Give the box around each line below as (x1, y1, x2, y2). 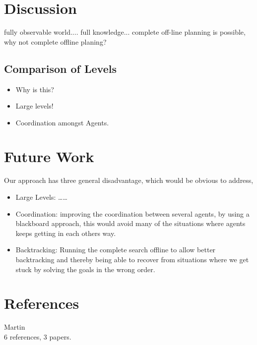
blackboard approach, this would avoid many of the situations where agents (15, 218, 246, 229)
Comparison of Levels (4, 60, 117, 76)
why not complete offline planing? (4, 36, 107, 47)
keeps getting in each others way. (15, 228, 116, 238)
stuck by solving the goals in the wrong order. (15, 264, 155, 274)
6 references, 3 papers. (4, 331, 71, 342)
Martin (4, 322, 25, 332)
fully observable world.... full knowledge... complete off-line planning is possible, (4, 27, 246, 37)
